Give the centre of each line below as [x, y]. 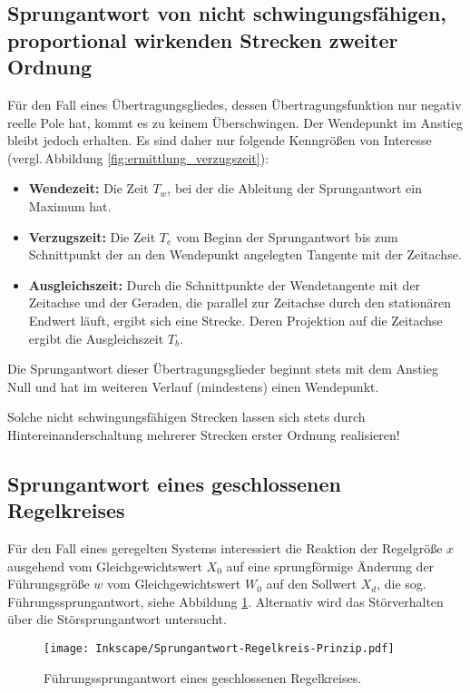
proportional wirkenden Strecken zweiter [203, 39]
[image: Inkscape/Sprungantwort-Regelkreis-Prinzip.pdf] [219, 649]
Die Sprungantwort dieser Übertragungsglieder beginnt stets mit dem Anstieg [223, 369]
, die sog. [401, 584]
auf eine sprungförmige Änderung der [330, 566]
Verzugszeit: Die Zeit [92, 236]
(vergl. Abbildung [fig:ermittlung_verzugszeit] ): [138, 157]
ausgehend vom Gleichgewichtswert [105, 566]
